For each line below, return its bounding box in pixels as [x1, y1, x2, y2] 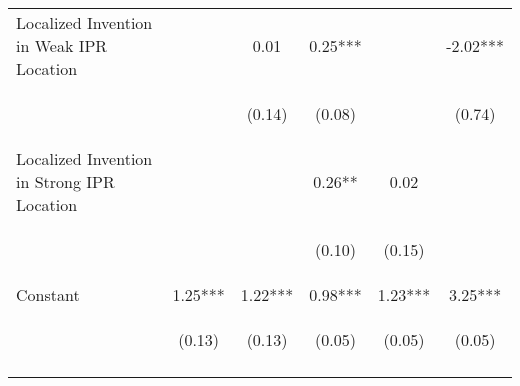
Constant [16, 283, 80, 306]
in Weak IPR [16, 34, 108, 57]
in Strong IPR [16, 170, 115, 193]
